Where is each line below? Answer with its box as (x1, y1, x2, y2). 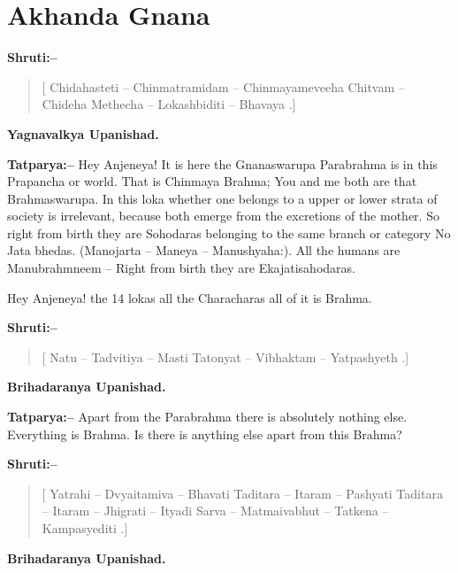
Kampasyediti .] (42, 519, 128, 537)
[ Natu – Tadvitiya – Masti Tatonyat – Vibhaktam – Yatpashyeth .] (42, 347, 409, 366)
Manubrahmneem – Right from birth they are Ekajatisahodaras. (7, 259, 355, 277)
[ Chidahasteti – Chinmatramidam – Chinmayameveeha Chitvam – (42, 77, 405, 96)
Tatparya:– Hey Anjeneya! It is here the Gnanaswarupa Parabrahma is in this (7, 154, 438, 173)
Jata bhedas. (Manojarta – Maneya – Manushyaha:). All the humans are (7, 241, 401, 259)
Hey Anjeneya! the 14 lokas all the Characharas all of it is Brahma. (7, 288, 372, 306)
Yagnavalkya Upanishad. (7, 124, 159, 143)
